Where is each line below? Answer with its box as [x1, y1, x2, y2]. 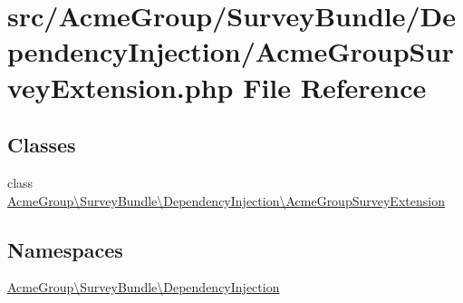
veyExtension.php [7, 68, 234, 105]
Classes [7, 131, 76, 159]
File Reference [243, 68, 427, 105]
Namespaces [7, 235, 123, 263]
